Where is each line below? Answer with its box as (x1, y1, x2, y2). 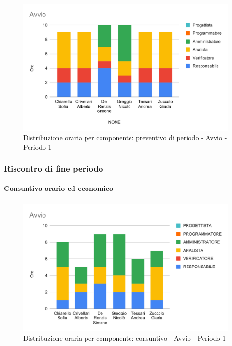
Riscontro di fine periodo (4, 162, 103, 174)
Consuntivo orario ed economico (4, 183, 113, 193)
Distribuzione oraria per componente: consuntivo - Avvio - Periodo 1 (23, 333, 226, 343)
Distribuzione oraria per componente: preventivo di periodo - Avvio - (23, 132, 227, 142)
